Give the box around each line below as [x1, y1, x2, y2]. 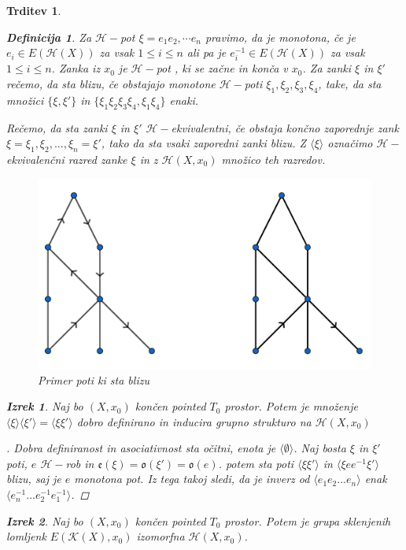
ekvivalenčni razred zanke [6, 151, 127, 167]
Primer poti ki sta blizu [38, 371, 149, 388]
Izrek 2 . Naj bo [6, 512, 83, 529]
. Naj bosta [293, 440, 346, 456]
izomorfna [136, 528, 185, 544]
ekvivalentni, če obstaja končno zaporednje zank [171, 119, 399, 136]
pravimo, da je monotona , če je [205, 28, 356, 45]
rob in [65, 455, 94, 471]
